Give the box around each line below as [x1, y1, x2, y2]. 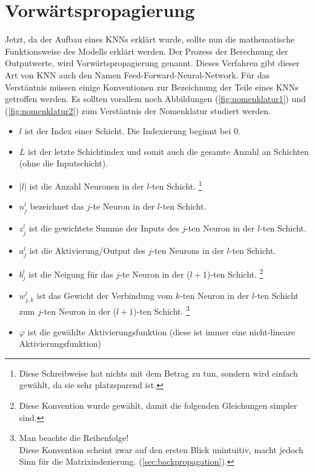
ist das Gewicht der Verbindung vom [36, 289, 173, 302]
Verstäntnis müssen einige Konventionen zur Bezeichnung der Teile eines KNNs [5, 80, 299, 93]
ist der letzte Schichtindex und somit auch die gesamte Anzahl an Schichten [28, 145, 309, 157]
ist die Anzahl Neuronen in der [29, 179, 144, 192]
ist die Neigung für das [28, 268, 113, 281]
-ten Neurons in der [151, 244, 224, 256]
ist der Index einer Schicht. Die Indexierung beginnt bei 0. [24, 125, 240, 137]
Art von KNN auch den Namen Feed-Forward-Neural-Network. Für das [5, 68, 270, 81]
